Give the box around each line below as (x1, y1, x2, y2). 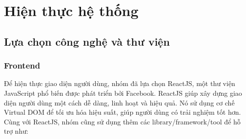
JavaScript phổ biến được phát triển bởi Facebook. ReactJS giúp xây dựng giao (4, 87, 242, 98)
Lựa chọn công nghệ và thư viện (4, 34, 170, 49)
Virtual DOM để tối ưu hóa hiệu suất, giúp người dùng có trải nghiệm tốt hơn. (4, 107, 241, 117)
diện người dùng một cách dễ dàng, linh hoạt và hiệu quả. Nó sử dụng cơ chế (4, 97, 235, 107)
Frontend (4, 59, 41, 71)
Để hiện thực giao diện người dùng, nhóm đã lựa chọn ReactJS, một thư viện (4, 78, 235, 88)
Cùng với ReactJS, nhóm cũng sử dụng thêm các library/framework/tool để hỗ (4, 116, 241, 126)
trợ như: (4, 126, 28, 136)
